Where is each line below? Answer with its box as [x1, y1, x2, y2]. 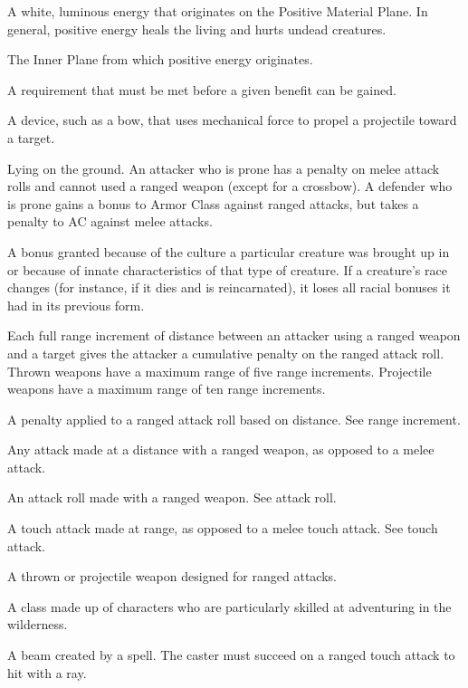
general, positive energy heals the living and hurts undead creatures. [7, 19, 387, 38]
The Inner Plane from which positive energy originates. [7, 50, 313, 69]
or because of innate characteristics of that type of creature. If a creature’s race [7, 260, 447, 279]
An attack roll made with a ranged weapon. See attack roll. [7, 488, 337, 507]
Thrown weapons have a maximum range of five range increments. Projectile [7, 361, 432, 380]
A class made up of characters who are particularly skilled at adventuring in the [7, 597, 452, 616]
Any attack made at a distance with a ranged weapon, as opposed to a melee [7, 440, 435, 459]
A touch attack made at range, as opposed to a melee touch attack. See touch [7, 519, 438, 538]
